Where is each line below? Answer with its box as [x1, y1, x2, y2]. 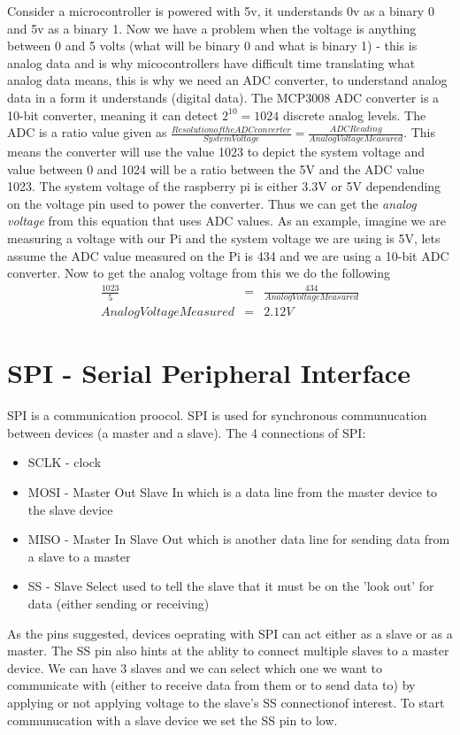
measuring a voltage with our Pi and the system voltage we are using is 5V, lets [7, 228, 441, 247]
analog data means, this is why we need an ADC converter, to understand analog [7, 71, 448, 89]
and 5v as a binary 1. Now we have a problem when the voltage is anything [7, 19, 417, 37]
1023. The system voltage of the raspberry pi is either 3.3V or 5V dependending [7, 177, 441, 195]
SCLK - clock [27, 453, 102, 471]
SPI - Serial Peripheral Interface [7, 355, 410, 391]
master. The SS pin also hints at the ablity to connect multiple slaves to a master [7, 641, 449, 660]
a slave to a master [27, 547, 131, 565]
